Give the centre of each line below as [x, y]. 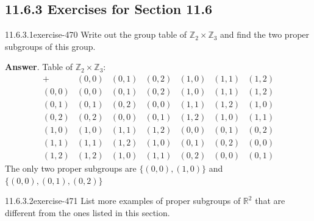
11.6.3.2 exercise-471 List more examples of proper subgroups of [123, 201]
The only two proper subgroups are [71, 168]
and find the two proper [265, 34]
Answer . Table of [39, 67]
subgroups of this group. [50, 46]
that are [270, 201]
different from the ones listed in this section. [87, 212]
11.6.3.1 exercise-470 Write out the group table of [96, 34]
